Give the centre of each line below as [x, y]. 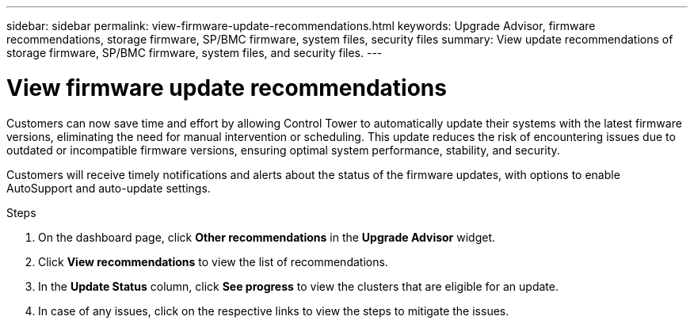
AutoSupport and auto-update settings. [109, 188]
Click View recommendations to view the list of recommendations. [213, 261]
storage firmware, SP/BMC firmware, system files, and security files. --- [194, 53]
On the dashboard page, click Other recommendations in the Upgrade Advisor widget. [267, 237]
